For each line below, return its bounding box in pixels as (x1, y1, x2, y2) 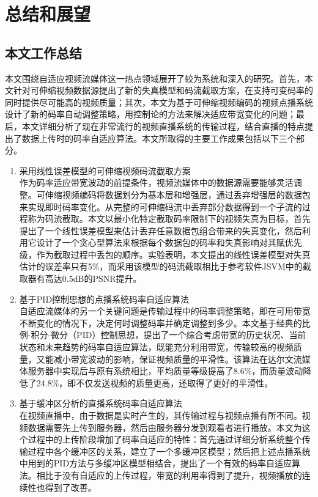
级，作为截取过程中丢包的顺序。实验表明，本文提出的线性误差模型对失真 (19, 248, 311, 260)
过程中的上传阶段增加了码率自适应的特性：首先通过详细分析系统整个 (28, 433, 302, 446)
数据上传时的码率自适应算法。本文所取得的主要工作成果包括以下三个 (21, 131, 296, 144)
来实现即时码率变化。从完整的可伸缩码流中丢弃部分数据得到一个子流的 (19, 200, 302, 213)
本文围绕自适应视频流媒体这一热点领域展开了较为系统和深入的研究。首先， (5, 72, 305, 84)
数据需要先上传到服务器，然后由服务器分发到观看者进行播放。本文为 (28, 421, 302, 433)
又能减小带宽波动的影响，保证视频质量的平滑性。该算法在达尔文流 (36, 352, 302, 365)
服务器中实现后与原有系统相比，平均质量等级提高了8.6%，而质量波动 (28, 364, 303, 377)
